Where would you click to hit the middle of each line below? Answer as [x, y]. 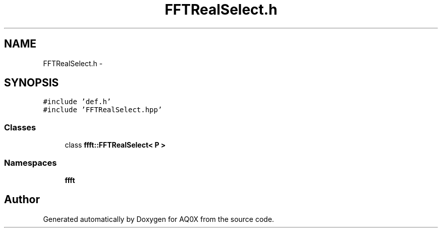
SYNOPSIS [32, 83]
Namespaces [31, 163]
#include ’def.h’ [77, 102]
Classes [20, 127]
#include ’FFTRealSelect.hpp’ [103, 110]
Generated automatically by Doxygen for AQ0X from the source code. [159, 219]
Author [22, 200]
